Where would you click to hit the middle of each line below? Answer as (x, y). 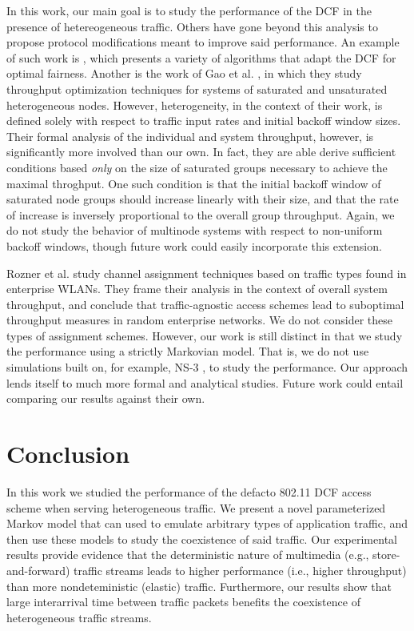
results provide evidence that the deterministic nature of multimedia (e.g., (188, 555)
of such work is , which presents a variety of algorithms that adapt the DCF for (201, 57)
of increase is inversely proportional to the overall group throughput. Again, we (201, 214)
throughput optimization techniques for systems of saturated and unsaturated (197, 88)
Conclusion (68, 454)
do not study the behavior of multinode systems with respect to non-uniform (195, 230)
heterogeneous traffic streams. (79, 617)
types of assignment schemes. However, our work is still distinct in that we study (205, 335)
